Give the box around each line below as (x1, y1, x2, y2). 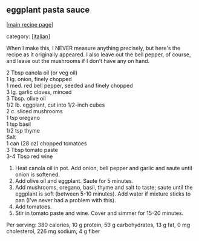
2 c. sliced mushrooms (6, 107, 63, 114)
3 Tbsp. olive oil (6, 94, 47, 102)
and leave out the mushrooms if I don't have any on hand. (6, 57, 150, 64)
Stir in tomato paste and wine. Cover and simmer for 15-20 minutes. (15, 209, 184, 217)
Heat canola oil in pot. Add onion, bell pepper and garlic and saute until (15, 164, 192, 171)
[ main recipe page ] (6, 21, 54, 28)
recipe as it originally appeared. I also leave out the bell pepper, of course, (6, 51, 191, 58)
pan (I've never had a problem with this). (15, 196, 116, 203)
